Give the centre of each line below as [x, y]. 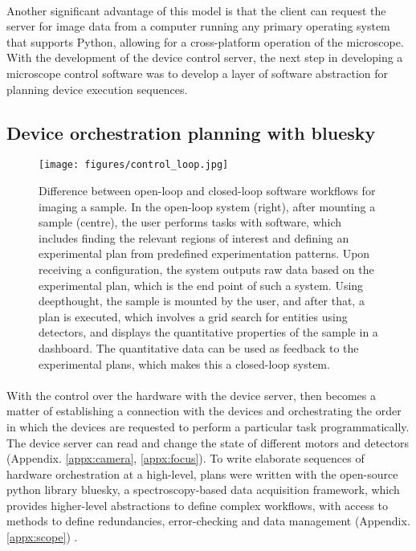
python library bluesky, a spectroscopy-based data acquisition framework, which [203, 490]
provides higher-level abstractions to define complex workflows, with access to [198, 505]
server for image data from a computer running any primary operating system [198, 26]
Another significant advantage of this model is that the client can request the [196, 10]
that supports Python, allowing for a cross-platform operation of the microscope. [205, 41]
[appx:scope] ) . [42, 537]
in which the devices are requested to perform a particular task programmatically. [208, 426]
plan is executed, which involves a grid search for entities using [193, 316]
